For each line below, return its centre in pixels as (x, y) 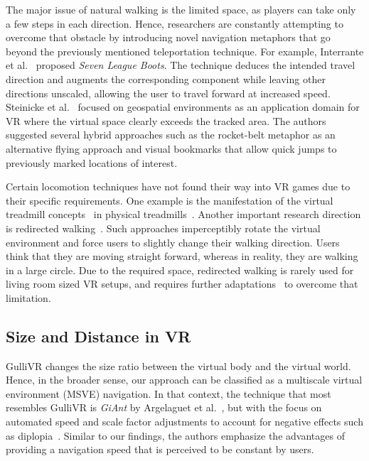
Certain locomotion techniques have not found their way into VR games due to (178, 186)
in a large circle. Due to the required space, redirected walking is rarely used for (180, 270)
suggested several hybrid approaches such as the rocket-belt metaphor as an (171, 135)
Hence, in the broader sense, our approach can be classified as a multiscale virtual (184, 380)
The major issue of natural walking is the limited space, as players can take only (181, 9)
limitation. (28, 297)
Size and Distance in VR (98, 336)
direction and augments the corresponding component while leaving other (166, 78)
